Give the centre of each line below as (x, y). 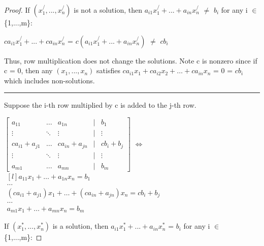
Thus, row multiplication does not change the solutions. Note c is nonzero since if (131, 60)
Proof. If (17, 10)
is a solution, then (80, 226)
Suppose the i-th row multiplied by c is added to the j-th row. (100, 105)
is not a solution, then (108, 10)
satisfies (108, 70)
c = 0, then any (28, 70)
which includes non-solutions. (49, 80)
